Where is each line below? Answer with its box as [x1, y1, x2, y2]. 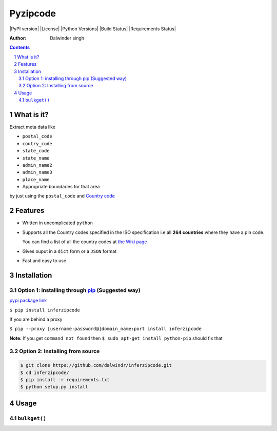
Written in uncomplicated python [22, 220, 93, 226]
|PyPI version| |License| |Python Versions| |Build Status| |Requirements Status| [9, 26, 176, 32]
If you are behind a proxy [9, 316, 63, 322]
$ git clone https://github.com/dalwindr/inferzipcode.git [20, 362, 172, 368]
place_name [22, 177, 50, 182]
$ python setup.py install [20, 384, 88, 390]
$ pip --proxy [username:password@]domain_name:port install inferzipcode [9, 326, 202, 332]
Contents [9, 44, 30, 51]
